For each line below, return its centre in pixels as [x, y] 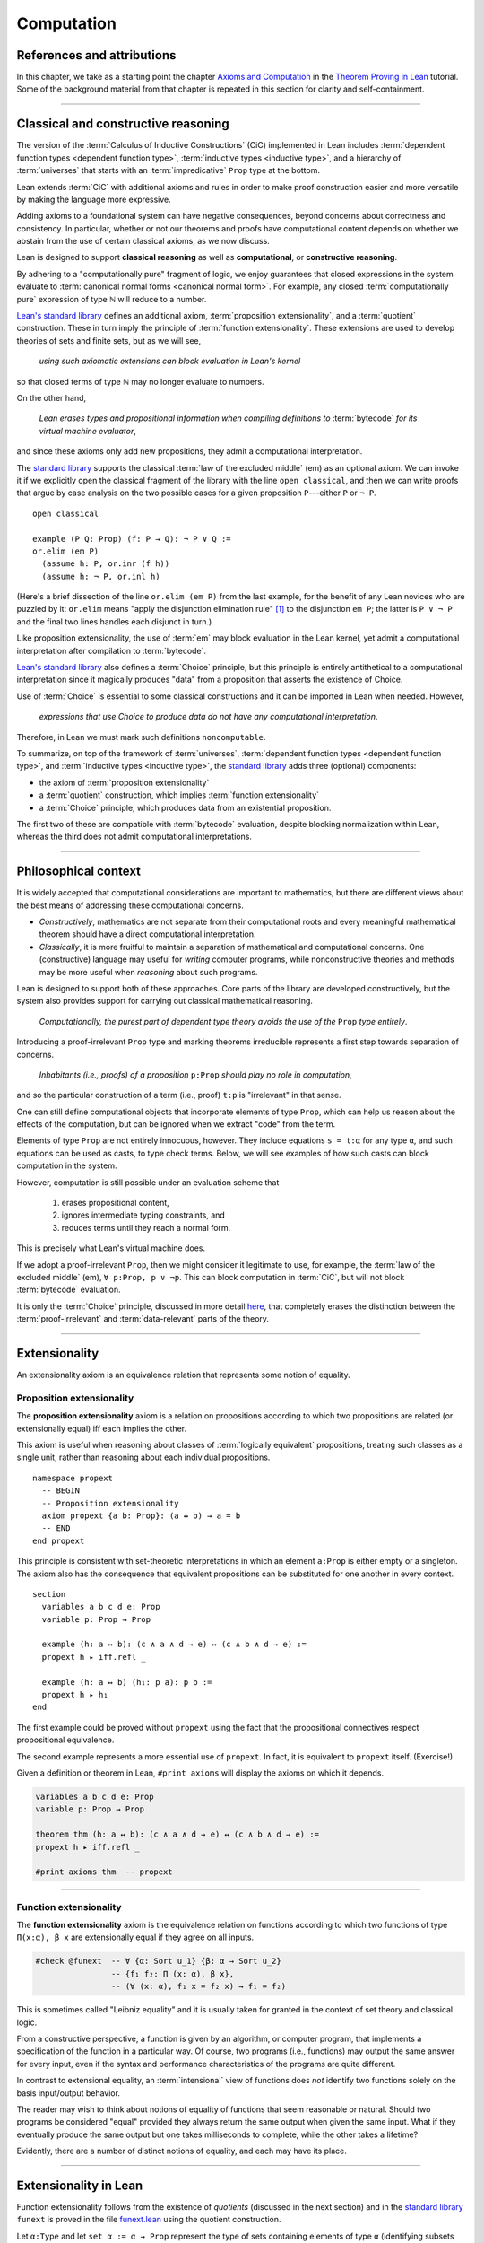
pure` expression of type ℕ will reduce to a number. [112, 299]
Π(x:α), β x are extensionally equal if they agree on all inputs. [135, 1937]
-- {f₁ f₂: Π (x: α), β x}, [173, 1973]
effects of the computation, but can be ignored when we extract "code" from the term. [176, 1124]
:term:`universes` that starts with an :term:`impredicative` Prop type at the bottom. [169, 170]
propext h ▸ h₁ [75, 1695]
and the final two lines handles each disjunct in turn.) [114, 621]
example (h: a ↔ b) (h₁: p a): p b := [127, 1682]
